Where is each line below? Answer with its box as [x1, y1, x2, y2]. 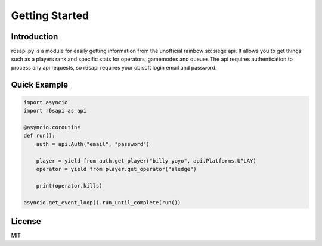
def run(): [23, 132, 55, 139]
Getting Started [11, 9, 89, 22]
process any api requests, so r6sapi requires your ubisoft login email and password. [11, 64, 217, 71]
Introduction [11, 32, 58, 42]
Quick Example [11, 79, 69, 89]
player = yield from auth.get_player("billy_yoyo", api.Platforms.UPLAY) [36, 157, 256, 164]
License [11, 216, 41, 226]
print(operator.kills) [36, 182, 103, 189]
